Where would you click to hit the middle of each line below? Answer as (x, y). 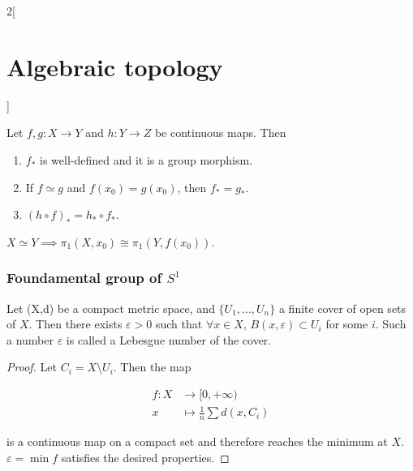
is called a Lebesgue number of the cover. (169, 339)
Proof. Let (32, 367)
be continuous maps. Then (220, 133)
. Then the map (152, 367)
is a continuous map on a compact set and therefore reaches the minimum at (197, 441)
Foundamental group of (84, 278)
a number (30, 339)
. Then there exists (75, 324)
